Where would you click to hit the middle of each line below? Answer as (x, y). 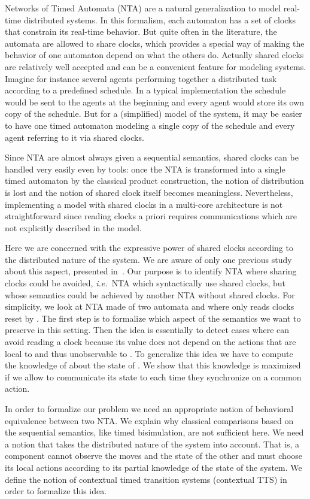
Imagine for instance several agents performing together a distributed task (141, 78)
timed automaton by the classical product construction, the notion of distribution (154, 181)
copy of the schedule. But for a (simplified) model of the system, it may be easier (154, 114)
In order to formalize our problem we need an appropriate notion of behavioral (149, 409)
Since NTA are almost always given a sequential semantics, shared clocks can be (152, 157)
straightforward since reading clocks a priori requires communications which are (151, 216)
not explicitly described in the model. (73, 227)
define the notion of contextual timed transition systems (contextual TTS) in (146, 479)
